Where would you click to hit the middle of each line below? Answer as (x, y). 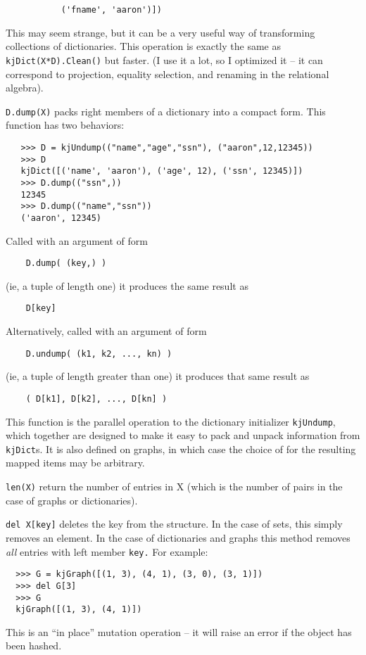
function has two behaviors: (65, 125)
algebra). (25, 88)
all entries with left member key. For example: (107, 551)
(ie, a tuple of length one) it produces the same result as (127, 285)
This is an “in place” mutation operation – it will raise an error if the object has (179, 631)
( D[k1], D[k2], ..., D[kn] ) (96, 399)
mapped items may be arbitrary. (75, 463)
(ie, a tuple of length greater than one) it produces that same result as (158, 376)
